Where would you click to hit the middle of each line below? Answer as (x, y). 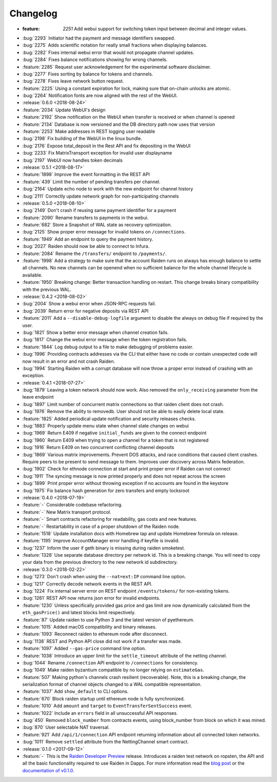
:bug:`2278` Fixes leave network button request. (73, 81)
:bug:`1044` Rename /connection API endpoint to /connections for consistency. (110, 662)
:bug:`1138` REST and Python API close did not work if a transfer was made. (102, 641)
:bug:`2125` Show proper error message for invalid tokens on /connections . (104, 232)
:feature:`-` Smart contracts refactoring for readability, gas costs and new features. (110, 519)
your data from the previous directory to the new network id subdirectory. (100, 562)
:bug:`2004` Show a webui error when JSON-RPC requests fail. (89, 304)
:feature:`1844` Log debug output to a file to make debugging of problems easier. (108, 347)
